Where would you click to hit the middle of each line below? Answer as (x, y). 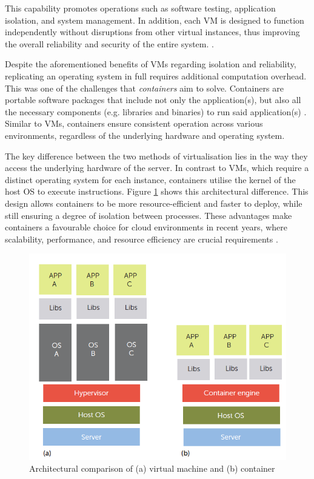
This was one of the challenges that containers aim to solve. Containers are (144, 88)
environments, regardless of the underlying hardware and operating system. (145, 135)
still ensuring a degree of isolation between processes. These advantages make (149, 215)
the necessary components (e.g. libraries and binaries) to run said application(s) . (156, 111)
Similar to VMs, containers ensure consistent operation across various (134, 123)
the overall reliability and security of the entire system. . (109, 43)
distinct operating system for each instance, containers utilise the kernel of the (150, 179)
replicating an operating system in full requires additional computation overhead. (156, 75)
